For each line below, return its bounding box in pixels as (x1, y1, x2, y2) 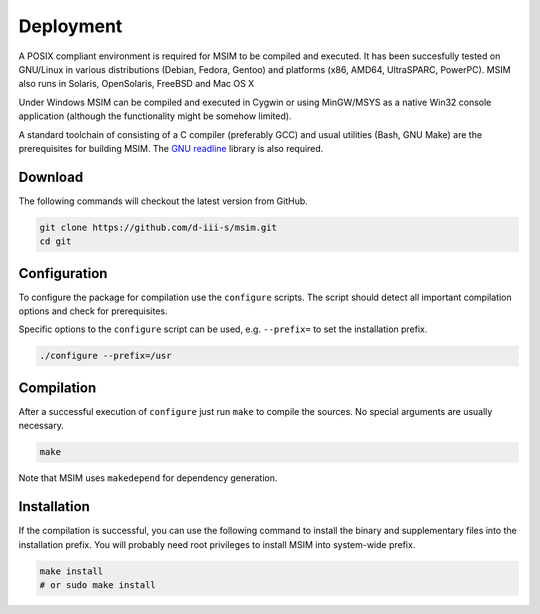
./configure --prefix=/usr (39, 350, 172, 362)
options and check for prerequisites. (18, 305, 169, 317)
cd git (39, 236, 72, 247)
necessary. (18, 420, 65, 432)
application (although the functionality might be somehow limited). (18, 110, 292, 122)
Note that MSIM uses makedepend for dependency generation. (18, 472, 278, 484)
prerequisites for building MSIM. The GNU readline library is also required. (18, 142, 324, 154)
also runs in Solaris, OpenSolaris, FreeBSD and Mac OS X (18, 78, 255, 90)
